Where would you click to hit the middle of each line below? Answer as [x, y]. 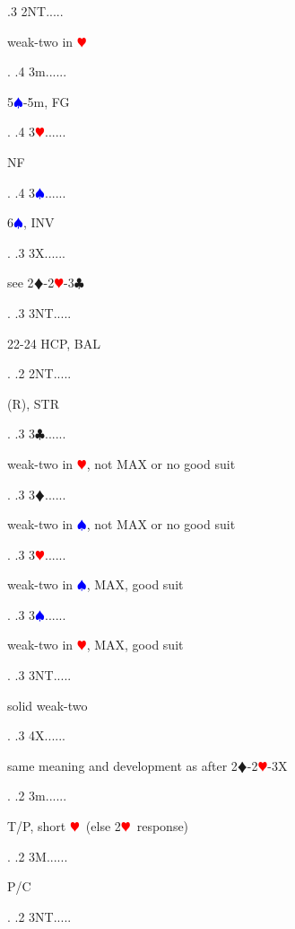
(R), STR [33, 403]
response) [163, 826]
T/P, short [37, 826]
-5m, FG [46, 101]
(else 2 [103, 826]
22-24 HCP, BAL [54, 343]
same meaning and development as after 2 [122, 765]
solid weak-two [48, 705]
